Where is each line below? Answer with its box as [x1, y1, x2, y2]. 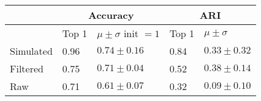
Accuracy [88, 8, 134, 22]
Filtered [10, 61, 43, 75]
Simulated [10, 44, 53, 58]
